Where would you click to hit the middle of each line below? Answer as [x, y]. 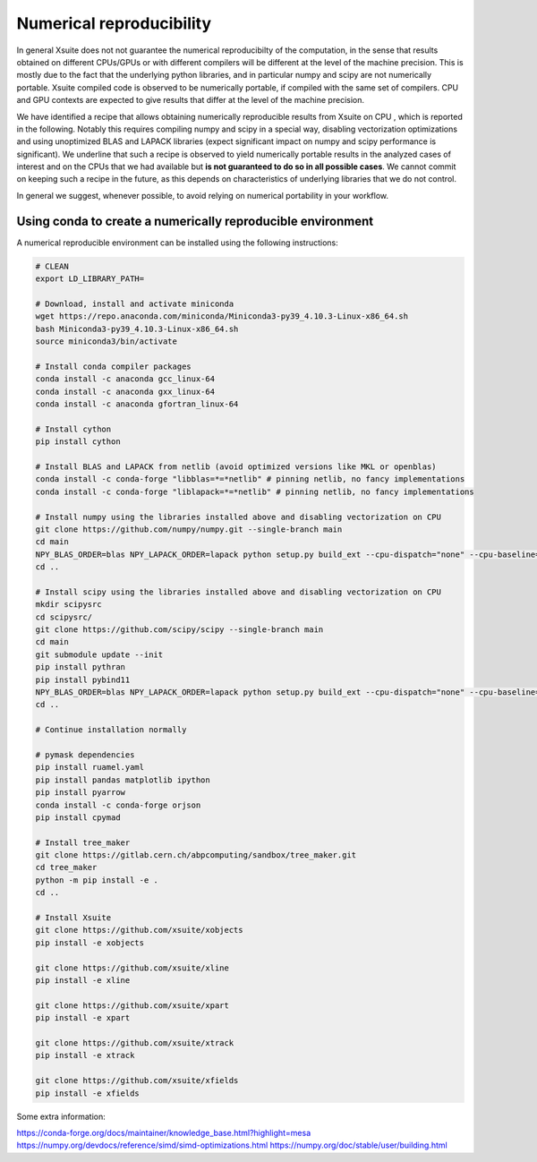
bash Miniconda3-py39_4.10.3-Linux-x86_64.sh [137, 329]
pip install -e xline [83, 980]
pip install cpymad [78, 817]
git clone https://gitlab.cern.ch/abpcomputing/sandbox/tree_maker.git [196, 855]
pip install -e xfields [88, 1093]
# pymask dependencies [85, 755]
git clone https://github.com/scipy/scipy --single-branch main [179, 630]
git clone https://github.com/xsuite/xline [132, 968]
